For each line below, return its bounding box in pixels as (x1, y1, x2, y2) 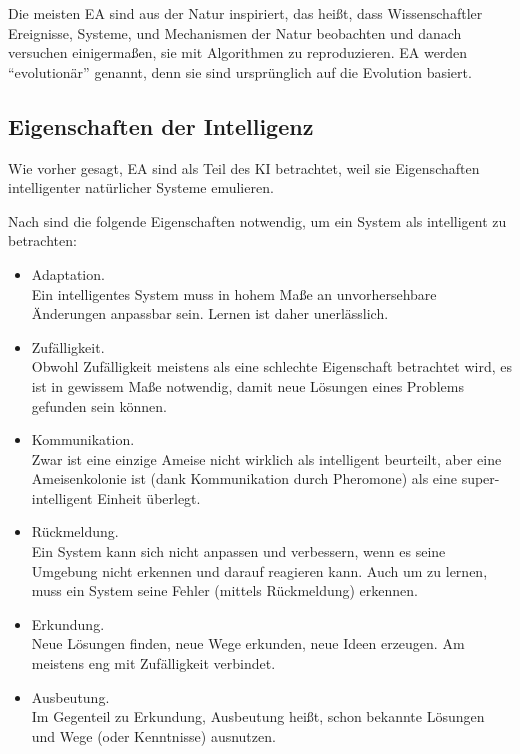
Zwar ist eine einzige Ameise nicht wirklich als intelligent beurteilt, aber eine (31, 448, 502, 469)
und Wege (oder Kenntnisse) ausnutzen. (31, 725, 276, 746)
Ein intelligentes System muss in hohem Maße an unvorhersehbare (31, 283, 437, 304)
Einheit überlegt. (97, 487, 201, 508)
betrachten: (8, 230, 77, 251)
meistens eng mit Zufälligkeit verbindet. (31, 653, 276, 674)
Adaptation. (31, 263, 105, 284)
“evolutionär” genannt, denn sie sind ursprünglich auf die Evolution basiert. (8, 61, 472, 82)
